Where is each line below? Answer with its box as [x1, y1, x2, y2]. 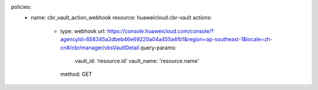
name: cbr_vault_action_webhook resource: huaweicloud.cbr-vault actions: [31, 14, 212, 21]
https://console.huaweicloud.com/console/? [107, 27, 214, 35]
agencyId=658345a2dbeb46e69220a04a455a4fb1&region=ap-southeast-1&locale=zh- [60, 36, 273, 43]
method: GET [60, 71, 92, 78]
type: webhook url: [60, 27, 106, 35]
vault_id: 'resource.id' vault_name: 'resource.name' [75, 57, 200, 64]
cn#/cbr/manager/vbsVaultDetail [60, 44, 140, 51]
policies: [11, 4, 32, 10]
